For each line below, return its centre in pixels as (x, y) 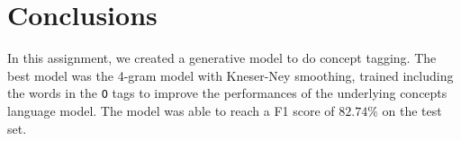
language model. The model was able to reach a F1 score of (171, 110)
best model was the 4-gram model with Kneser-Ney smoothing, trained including (230, 75)
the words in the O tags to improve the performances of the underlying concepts (227, 93)
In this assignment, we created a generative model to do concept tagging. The (222, 58)
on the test (412, 110)
